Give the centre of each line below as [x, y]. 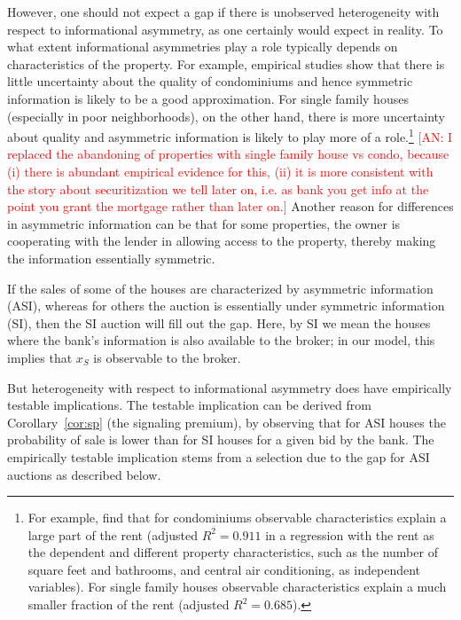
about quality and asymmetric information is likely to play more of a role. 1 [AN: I [230, 135]
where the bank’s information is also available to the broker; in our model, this [221, 340]
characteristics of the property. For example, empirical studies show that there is [226, 63]
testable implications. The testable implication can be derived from [189, 405]
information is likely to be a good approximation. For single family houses [208, 98]
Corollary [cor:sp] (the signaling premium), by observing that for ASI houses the [227, 422]
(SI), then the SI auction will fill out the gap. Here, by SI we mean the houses [219, 322]
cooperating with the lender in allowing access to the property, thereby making [222, 241]
